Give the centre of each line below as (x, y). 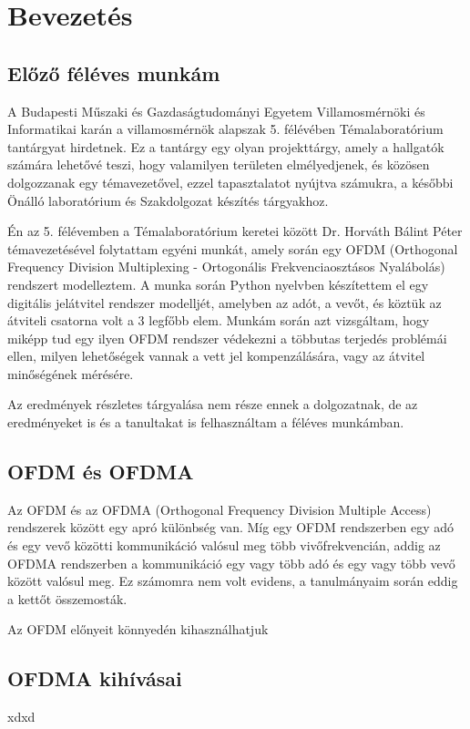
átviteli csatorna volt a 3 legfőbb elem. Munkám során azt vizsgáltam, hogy (219, 320)
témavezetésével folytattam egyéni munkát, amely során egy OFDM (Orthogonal (233, 248)
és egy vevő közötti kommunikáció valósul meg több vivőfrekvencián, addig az (224, 545)
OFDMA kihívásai (95, 678)
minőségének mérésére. (71, 373)
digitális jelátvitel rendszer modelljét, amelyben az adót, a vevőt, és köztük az (225, 302)
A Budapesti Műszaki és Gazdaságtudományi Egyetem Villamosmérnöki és (216, 111)
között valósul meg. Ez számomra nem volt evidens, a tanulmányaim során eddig (233, 581)
